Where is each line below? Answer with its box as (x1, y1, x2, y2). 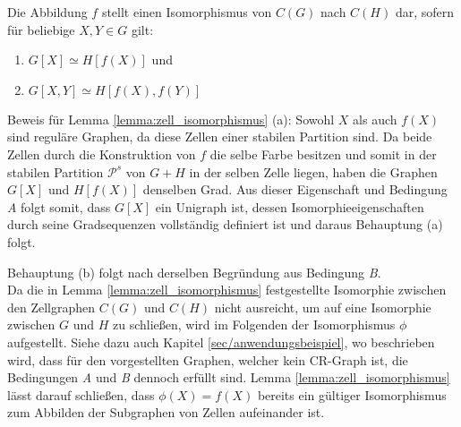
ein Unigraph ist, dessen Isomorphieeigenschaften (155, 197, 424, 216)
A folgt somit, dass (7, 197, 111, 216)
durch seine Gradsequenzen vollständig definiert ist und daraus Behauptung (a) (7, 215, 443, 234)
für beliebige (7, 20, 75, 38)
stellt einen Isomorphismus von (101, 3, 272, 21)
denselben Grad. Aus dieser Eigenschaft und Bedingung (142, 180, 448, 199)
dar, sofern (395, 3, 455, 21)
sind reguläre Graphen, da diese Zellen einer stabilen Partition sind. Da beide (7, 127, 432, 146)
